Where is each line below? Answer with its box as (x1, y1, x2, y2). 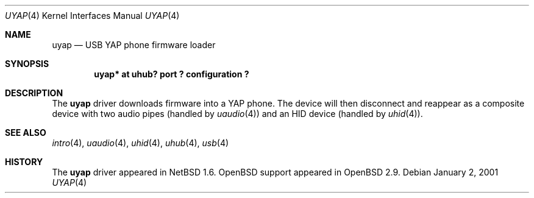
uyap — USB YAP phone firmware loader (52, 40, 216, 50)
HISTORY (5, 157, 43, 167)
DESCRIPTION (5, 88, 63, 98)
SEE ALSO (5, 127, 46, 138)
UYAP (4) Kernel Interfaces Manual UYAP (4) (5, 10, 180, 21)
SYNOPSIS (5, 58, 49, 69)
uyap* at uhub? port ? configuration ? (94, 69, 249, 79)
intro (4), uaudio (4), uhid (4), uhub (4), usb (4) (52, 138, 229, 148)
